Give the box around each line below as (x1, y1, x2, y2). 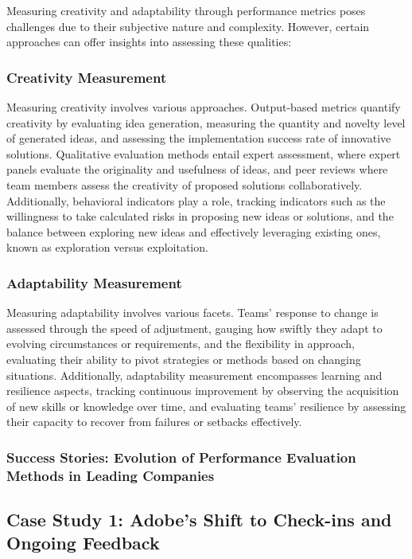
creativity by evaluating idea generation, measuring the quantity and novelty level (6, 114, 406, 131)
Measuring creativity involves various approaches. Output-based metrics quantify (6, 99, 401, 115)
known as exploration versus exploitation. (6, 239, 208, 256)
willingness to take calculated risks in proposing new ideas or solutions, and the (6, 208, 394, 225)
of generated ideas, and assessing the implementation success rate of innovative (6, 130, 391, 147)
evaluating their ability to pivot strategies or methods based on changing (6, 350, 361, 367)
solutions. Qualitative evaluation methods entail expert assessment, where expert (6, 145, 401, 162)
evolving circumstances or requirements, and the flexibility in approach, (6, 335, 355, 352)
